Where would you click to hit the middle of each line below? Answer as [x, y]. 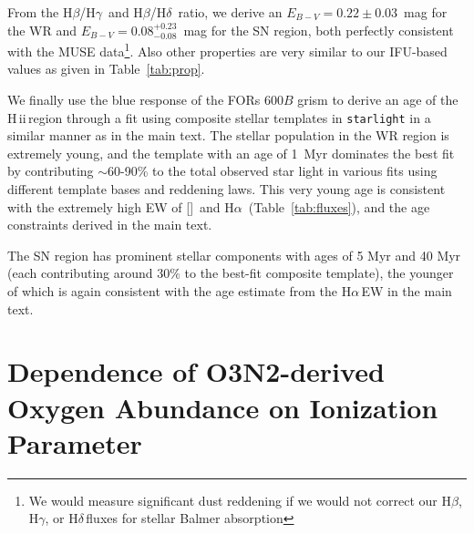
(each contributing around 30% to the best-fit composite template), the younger [231, 273]
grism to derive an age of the [378, 100]
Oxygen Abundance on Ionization [223, 407]
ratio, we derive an [230, 12]
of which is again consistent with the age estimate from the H [180, 291]
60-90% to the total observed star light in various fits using [273, 171]
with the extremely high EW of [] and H [121, 206]
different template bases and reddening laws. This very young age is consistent [227, 189]
